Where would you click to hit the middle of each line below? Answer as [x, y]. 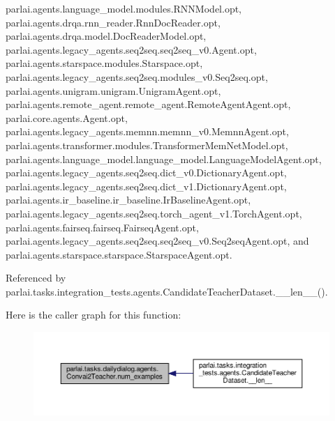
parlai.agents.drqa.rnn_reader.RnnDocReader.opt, [113, 22]
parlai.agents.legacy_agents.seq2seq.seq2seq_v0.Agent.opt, [131, 49]
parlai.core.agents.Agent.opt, [67, 117]
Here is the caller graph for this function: [94, 315]
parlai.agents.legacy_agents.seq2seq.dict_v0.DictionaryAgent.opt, [146, 173]
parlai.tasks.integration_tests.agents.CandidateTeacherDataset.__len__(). [167, 291]
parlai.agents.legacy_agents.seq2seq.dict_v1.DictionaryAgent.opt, [146, 186]
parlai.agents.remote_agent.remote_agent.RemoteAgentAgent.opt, [148, 104]
